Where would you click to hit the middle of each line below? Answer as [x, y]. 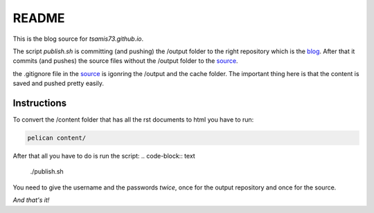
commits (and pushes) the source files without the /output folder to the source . [125, 61]
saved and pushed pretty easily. [58, 84]
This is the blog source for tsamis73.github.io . [78, 39]
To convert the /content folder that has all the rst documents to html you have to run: [133, 120]
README [39, 18]
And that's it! [31, 200]
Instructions [40, 103]
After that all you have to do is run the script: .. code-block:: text [104, 156]
